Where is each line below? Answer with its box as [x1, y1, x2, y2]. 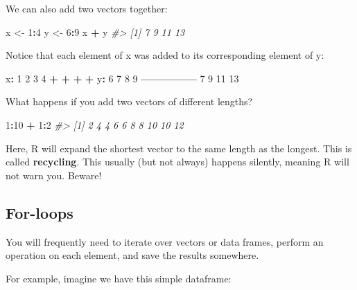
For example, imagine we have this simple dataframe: [6, 271, 232, 285]
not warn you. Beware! [6, 167, 102, 182]
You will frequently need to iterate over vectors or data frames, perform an [6, 234, 324, 248]
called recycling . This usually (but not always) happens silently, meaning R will [6, 154, 349, 169]
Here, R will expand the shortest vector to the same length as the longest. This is [6, 141, 352, 155]
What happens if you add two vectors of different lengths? [6, 94, 253, 109]
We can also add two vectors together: [6, 1, 168, 15]
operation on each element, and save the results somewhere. [6, 248, 259, 262]
